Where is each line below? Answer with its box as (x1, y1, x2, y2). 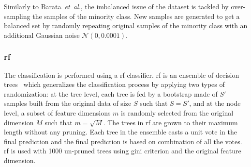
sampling (4, 11, 30, 21)
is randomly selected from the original (121, 107, 234, 117)
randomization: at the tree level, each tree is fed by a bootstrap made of (4, 88, 218, 99)
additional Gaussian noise (4, 30, 80, 40)
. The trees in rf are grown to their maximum (103, 117, 238, 127)
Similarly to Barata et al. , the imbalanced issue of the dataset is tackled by (4, 1, 229, 11)
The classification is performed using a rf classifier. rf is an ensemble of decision (4, 69, 239, 80)
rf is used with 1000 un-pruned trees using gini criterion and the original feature (4, 146, 241, 156)
